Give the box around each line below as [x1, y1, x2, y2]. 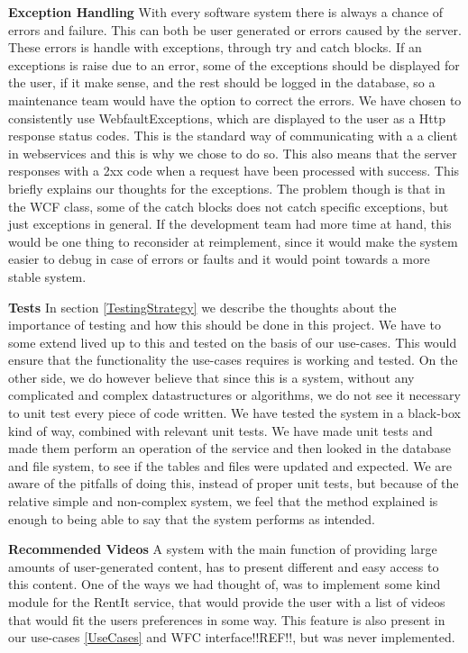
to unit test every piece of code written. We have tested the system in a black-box [8, 404, 461, 422]
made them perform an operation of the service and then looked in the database [8, 439, 452, 458]
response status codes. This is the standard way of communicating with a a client [8, 126, 458, 145]
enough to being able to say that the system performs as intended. [8, 509, 375, 528]
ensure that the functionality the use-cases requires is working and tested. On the [8, 350, 458, 369]
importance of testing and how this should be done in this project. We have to [8, 315, 441, 334]
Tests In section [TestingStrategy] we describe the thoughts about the [8, 297, 397, 316]
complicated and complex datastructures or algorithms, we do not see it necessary [8, 385, 461, 404]
